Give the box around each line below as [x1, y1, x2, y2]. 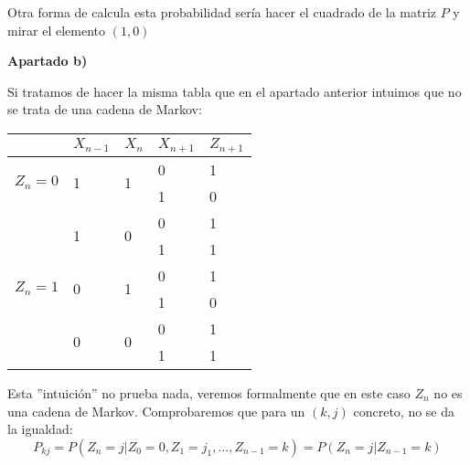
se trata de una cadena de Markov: [7, 100, 202, 119]
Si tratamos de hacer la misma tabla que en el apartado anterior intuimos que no [7, 81, 462, 100]
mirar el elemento [7, 20, 106, 39]
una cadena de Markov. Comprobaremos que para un [7, 401, 305, 420]
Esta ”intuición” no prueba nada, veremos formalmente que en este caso [7, 383, 411, 402]
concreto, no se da [353, 401, 455, 420]
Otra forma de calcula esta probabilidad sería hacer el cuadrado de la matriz [7, 3, 437, 21]
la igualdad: [7, 419, 73, 439]
